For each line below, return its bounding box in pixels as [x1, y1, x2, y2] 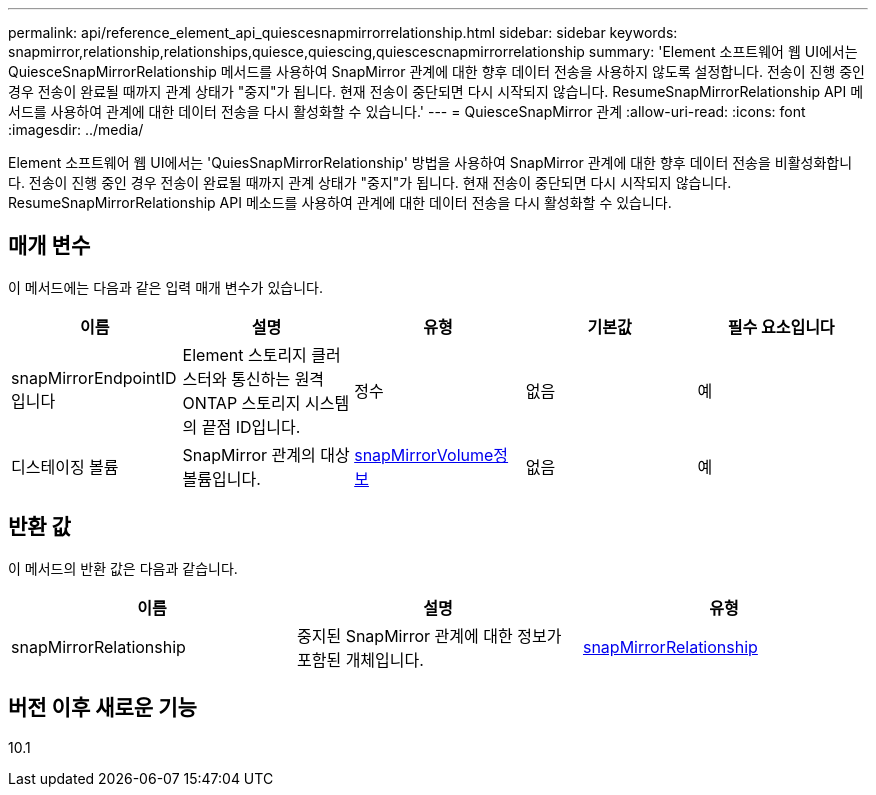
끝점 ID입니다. [201, 416, 301, 437]
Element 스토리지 [182, 344, 307, 365]
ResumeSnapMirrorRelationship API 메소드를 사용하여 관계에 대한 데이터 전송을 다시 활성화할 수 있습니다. [8, 194, 672, 211]
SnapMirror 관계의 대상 [182, 444, 350, 465]
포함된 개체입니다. [296, 649, 424, 670]
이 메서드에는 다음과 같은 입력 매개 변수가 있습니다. [8, 278, 323, 296]
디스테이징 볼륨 [11, 456, 119, 477]
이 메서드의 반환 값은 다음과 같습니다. [8, 559, 238, 577]
